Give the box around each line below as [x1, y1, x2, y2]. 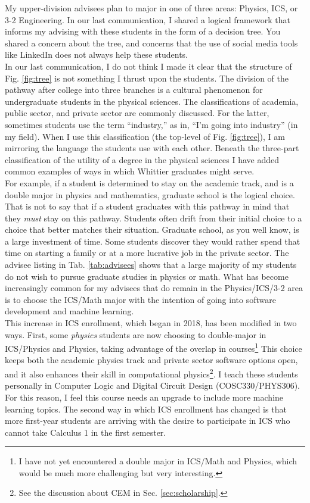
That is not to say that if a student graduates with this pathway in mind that [5, 200, 290, 213]
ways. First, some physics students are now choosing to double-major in [5, 328, 266, 340]
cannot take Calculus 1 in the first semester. [5, 426, 166, 438]
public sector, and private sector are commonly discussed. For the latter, [5, 107, 269, 119]
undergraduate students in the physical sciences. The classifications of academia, [5, 95, 299, 107]
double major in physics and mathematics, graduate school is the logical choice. [5, 188, 295, 201]
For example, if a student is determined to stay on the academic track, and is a [5, 176, 294, 189]
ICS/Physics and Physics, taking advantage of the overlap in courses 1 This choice [5, 340, 302, 354]
